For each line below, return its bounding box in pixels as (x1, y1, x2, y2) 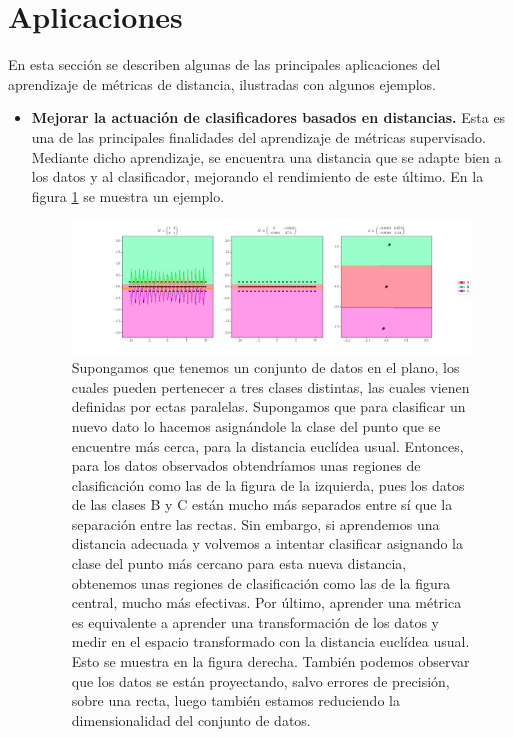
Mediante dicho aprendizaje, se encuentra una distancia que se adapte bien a (31, 146, 502, 167)
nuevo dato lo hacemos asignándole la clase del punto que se (71, 415, 441, 436)
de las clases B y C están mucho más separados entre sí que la (71, 494, 453, 515)
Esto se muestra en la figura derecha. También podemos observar (71, 651, 470, 672)
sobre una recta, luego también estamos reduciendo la (71, 690, 400, 711)
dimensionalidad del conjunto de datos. (71, 709, 311, 730)
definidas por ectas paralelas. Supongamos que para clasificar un (71, 396, 466, 417)
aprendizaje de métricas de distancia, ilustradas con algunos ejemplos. (8, 73, 436, 94)
